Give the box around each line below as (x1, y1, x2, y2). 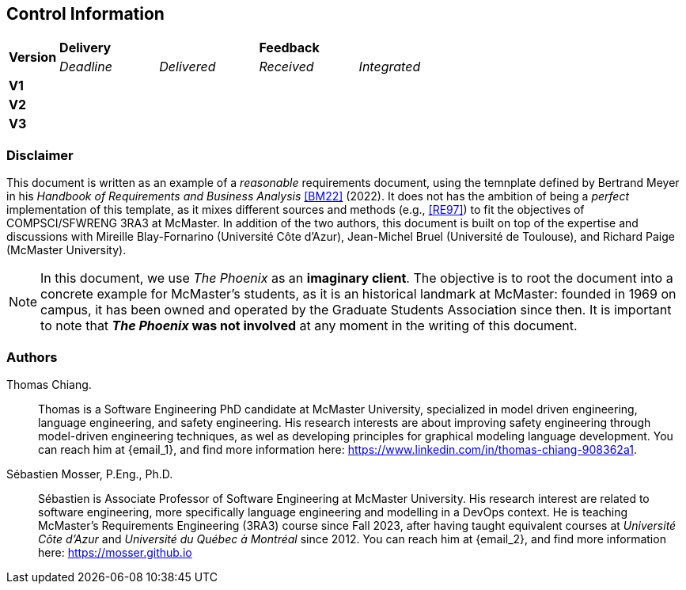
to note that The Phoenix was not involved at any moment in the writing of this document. (40, 318, 578, 334)
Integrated (358, 59, 421, 75)
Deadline (59, 59, 112, 75)
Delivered (159, 59, 216, 75)
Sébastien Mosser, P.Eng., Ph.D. (6, 466, 173, 481)
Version (9, 49, 57, 66)
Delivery (59, 40, 112, 56)
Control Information (6, 4, 165, 24)
